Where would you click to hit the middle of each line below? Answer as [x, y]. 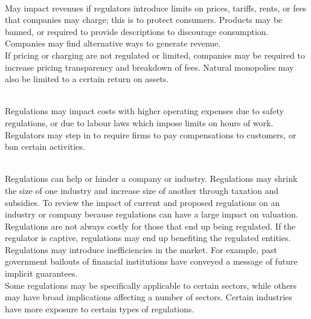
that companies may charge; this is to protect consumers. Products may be [144, 20]
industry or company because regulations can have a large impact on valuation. [152, 214]
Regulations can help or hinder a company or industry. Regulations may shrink [151, 179]
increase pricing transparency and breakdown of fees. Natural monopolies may [149, 67]
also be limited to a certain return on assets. [87, 79]
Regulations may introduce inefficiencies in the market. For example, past [141, 249]
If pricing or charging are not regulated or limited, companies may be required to [155, 55]
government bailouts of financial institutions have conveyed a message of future [151, 261]
